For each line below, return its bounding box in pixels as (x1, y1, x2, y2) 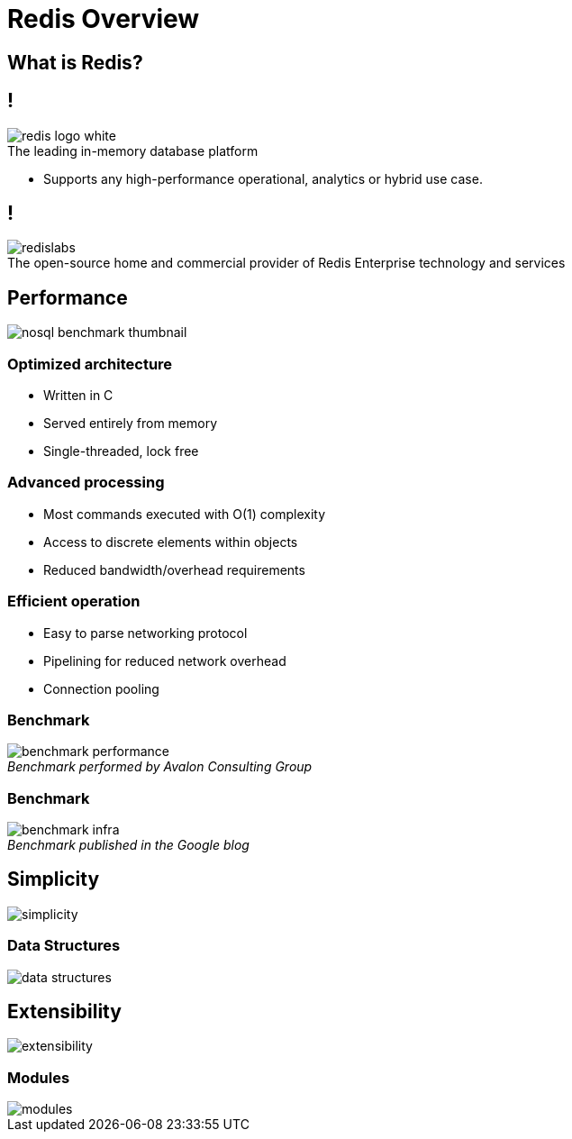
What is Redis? (7, 50, 143, 74)
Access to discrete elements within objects (43, 533, 298, 550)
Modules (7, 1068, 70, 1087)
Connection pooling (43, 680, 159, 697)
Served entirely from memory (43, 415, 218, 432)
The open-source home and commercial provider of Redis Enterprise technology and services (7, 255, 566, 271)
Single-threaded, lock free (43, 443, 199, 460)
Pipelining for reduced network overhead (43, 652, 286, 669)
